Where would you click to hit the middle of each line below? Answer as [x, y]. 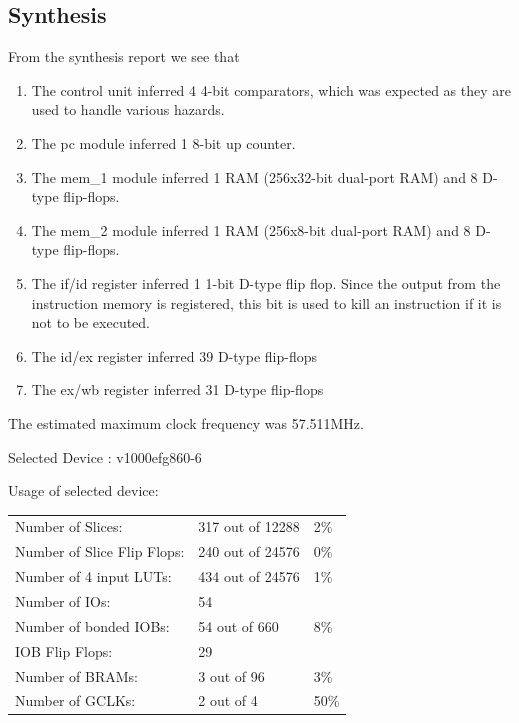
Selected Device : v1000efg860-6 [105, 456]
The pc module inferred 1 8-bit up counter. [163, 142]
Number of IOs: [63, 600]
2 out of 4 [228, 700]
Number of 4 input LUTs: [93, 576]
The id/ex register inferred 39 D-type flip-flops [174, 355]
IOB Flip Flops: [64, 650]
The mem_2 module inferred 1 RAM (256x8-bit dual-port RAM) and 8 [251, 229]
